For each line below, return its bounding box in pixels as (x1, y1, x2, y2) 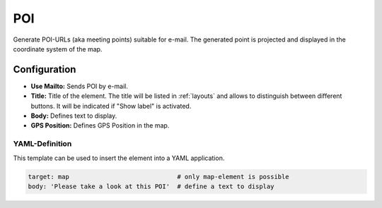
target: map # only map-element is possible (28, 173, 289, 181)
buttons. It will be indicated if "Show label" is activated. (30, 102, 192, 110)
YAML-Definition (13, 139, 72, 149)
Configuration (13, 63, 76, 75)
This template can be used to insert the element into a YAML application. (13, 154, 225, 162)
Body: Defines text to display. (30, 111, 117, 120)
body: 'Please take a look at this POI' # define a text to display (28, 182, 274, 190)
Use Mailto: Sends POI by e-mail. (30, 82, 129, 90)
